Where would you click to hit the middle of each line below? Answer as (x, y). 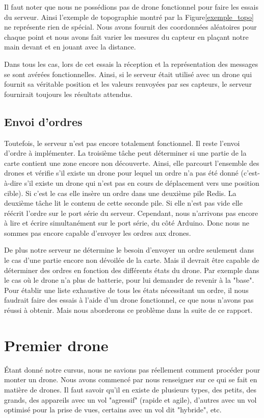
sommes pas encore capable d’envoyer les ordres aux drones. (98, 232)
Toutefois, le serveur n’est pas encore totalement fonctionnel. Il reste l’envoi (122, 143)
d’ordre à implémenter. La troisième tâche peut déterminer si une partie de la (125, 153)
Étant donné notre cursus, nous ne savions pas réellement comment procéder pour (132, 369)
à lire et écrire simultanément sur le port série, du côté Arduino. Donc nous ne (127, 223)
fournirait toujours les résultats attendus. (68, 94)
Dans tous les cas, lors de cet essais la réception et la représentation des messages (131, 64)
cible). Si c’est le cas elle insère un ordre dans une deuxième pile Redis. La (120, 193)
